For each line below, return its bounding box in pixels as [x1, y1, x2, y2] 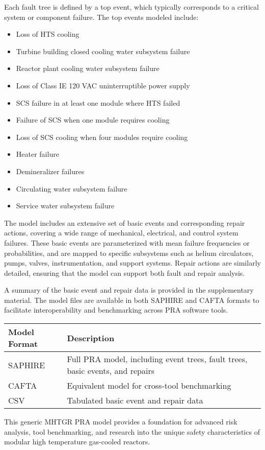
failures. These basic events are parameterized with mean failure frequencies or [4, 237, 250, 248]
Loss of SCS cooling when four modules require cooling [16, 131, 188, 142]
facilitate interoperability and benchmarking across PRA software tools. [4, 304, 228, 315]
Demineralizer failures [16, 165, 85, 176]
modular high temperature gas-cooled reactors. [4, 436, 150, 447]
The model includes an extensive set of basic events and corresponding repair [4, 217, 245, 228]
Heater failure [16, 149, 59, 159]
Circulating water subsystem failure [16, 183, 127, 194]
